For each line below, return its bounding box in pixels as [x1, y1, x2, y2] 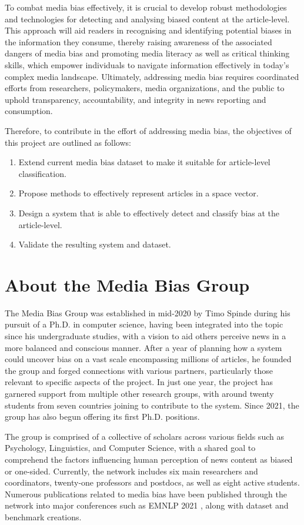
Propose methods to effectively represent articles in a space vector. [18, 187, 259, 199]
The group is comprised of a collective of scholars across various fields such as [5, 430, 284, 442]
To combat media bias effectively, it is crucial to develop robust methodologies [5, 1, 287, 13]
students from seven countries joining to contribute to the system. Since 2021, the [5, 399, 299, 411]
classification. [18, 167, 66, 179]
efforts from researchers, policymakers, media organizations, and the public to [5, 82, 285, 94]
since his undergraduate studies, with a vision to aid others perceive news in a [5, 330, 286, 342]
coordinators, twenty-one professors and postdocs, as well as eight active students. [5, 476, 300, 489]
